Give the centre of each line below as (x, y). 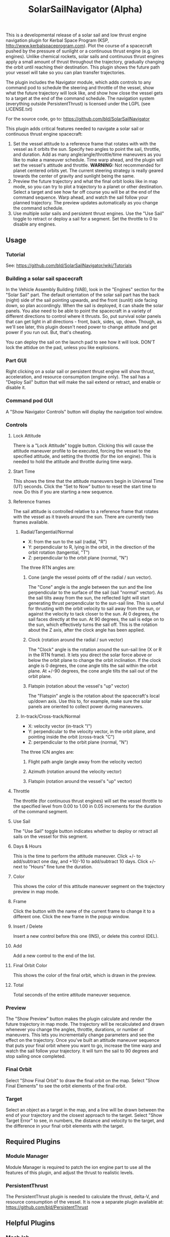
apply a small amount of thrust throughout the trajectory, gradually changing (85, 62)
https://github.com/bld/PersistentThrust (47, 1207)
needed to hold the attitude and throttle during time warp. (73, 462)
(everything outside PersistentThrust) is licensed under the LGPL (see (78, 104)
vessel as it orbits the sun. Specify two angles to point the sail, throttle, (87, 149)
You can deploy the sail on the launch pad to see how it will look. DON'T (80, 342)
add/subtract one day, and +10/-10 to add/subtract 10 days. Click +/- (84, 862)
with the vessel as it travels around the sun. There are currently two (83, 517)
